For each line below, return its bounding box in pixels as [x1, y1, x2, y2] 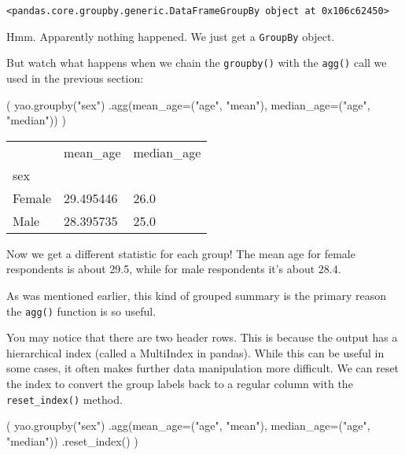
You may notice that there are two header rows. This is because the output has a [6, 329, 398, 346]
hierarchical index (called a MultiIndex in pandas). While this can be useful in [6, 344, 385, 361]
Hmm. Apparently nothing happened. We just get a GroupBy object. [6, 28, 335, 44]
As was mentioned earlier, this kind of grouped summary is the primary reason [6, 287, 386, 303]
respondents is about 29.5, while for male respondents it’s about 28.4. [6, 261, 341, 277]
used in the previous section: [6, 69, 144, 86]
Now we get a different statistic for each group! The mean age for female [6, 245, 355, 261]
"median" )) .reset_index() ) [6, 432, 138, 449]
